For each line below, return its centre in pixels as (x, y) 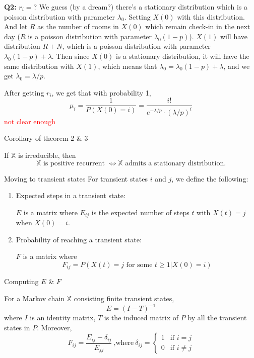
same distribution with (39, 66)
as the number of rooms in (78, 26)
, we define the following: (210, 178)
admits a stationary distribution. (176, 163)
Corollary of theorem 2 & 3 (46, 138)
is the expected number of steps (140, 212)
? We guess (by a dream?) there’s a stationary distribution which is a (140, 7)
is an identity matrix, (63, 318)
